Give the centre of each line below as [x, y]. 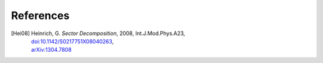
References [40, 15]
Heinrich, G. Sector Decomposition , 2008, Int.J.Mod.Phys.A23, [108, 33]
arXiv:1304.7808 [51, 50]
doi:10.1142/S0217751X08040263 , [72, 41]
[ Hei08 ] [20, 33]
